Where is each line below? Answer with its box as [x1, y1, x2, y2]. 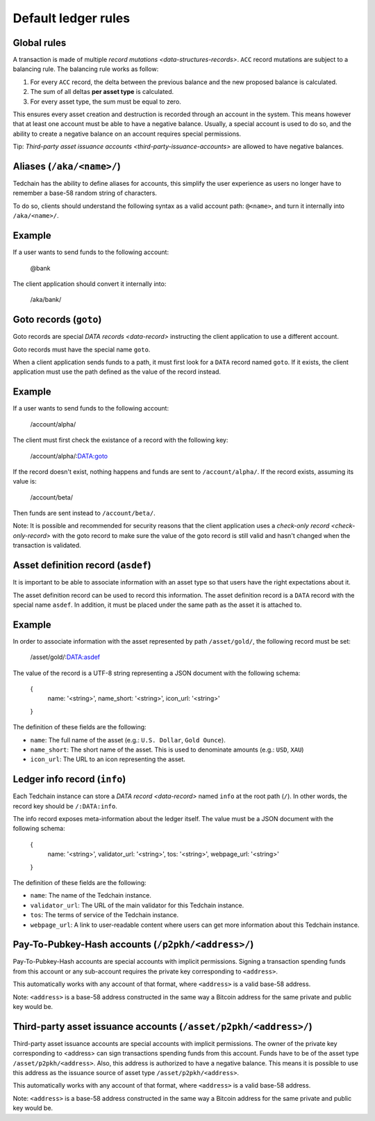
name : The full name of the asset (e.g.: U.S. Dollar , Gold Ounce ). [30, 736, 226, 744]
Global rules [12, 37, 67, 49]
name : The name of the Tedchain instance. [30, 891, 152, 900]
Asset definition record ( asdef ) [12, 559, 152, 571]
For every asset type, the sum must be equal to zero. [30, 97, 182, 106]
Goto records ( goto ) [12, 314, 102, 326]
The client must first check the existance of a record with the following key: [12, 436, 228, 445]
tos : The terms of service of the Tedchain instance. [30, 911, 179, 919]
